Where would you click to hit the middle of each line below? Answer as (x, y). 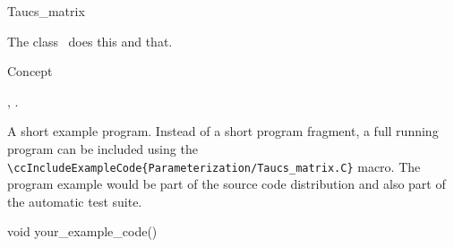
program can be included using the (103, 148)
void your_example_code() (82, 231)
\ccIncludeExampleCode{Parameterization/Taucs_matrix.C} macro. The (214, 166)
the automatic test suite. (75, 201)
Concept (30, 71)
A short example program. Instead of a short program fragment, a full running (223, 131)
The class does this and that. (90, 41)
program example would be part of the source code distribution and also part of (227, 184)
